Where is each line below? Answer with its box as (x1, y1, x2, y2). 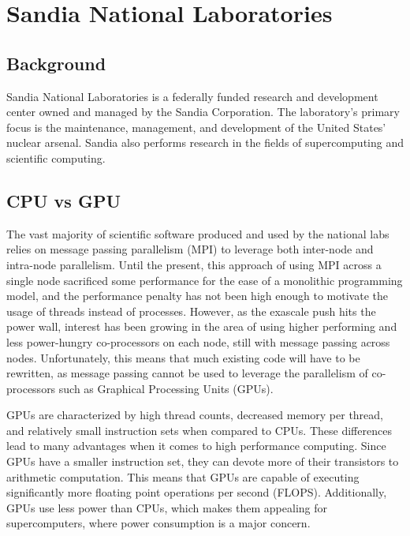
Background (6, 51, 106, 75)
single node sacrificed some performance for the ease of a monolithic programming (6, 272, 403, 288)
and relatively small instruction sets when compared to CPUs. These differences (6, 422, 392, 438)
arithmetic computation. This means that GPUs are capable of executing (6, 468, 360, 485)
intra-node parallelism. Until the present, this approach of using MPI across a (6, 256, 382, 272)
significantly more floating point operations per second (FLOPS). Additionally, (6, 484, 387, 500)
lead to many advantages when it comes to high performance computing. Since (6, 437, 386, 454)
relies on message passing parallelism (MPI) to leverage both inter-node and (6, 241, 374, 257)
